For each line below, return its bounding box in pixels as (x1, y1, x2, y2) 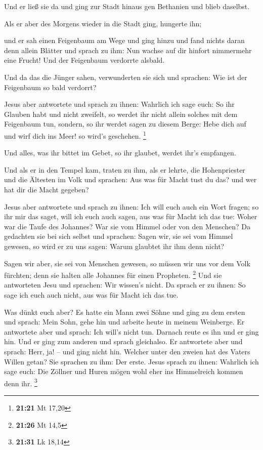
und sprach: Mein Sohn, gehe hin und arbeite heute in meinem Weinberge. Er (4, 316, 245, 327)
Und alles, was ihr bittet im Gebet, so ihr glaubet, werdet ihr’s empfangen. (4, 147, 236, 158)
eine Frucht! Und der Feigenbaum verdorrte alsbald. (4, 55, 165, 65)
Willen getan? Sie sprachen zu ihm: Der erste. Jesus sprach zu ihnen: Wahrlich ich (4, 356, 259, 366)
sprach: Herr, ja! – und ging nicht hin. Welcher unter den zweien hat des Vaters (4, 346, 250, 356)
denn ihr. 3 (4, 376, 37, 388)
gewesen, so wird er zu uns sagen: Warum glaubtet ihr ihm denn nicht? (4, 240, 225, 251)
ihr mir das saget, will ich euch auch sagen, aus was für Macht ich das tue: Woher (4, 211, 257, 222)
